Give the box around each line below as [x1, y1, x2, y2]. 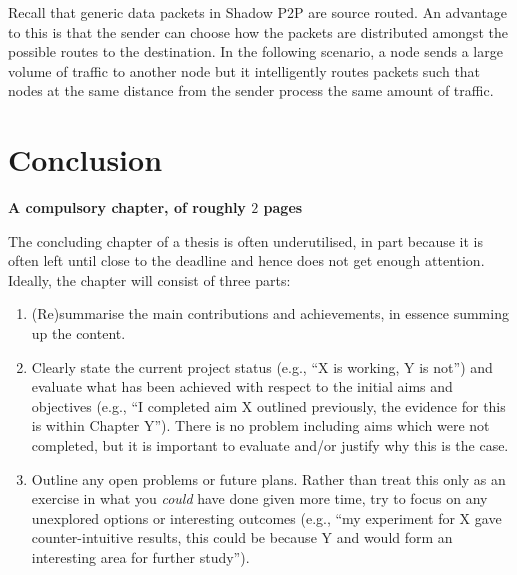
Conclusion [8, 139, 163, 180]
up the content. [31, 323, 126, 344]
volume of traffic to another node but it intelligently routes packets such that [8, 60, 481, 81]
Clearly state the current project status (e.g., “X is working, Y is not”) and [31, 356, 493, 377]
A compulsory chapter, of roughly [8, 197, 246, 218]
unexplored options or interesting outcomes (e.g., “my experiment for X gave [31, 507, 502, 528]
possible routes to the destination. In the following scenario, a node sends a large [8, 41, 503, 62]
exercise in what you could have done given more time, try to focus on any [31, 488, 488, 509]
